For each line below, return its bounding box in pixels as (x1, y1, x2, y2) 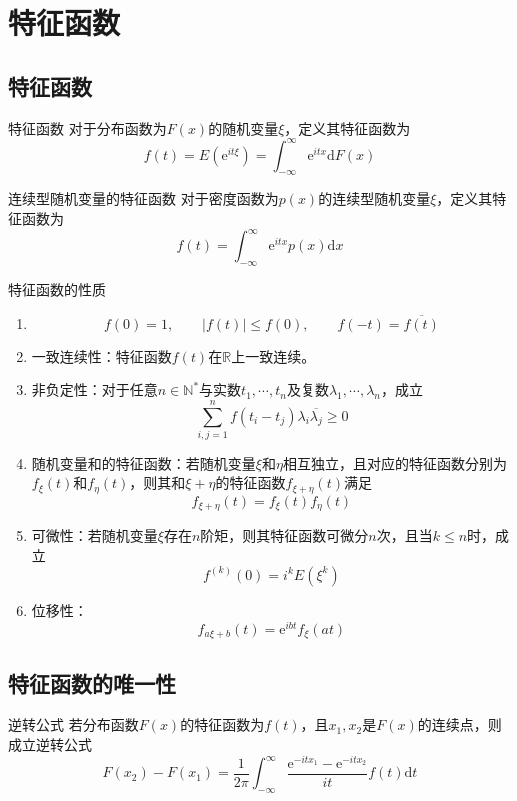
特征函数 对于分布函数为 (8, 117, 167, 138)
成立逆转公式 (8, 733, 92, 754)
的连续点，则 (417, 714, 502, 735)
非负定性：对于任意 (31, 379, 158, 400)
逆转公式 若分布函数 (8, 714, 139, 735)
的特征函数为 (180, 714, 265, 735)
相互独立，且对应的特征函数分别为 (282, 452, 507, 473)
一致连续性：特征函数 (31, 345, 172, 366)
